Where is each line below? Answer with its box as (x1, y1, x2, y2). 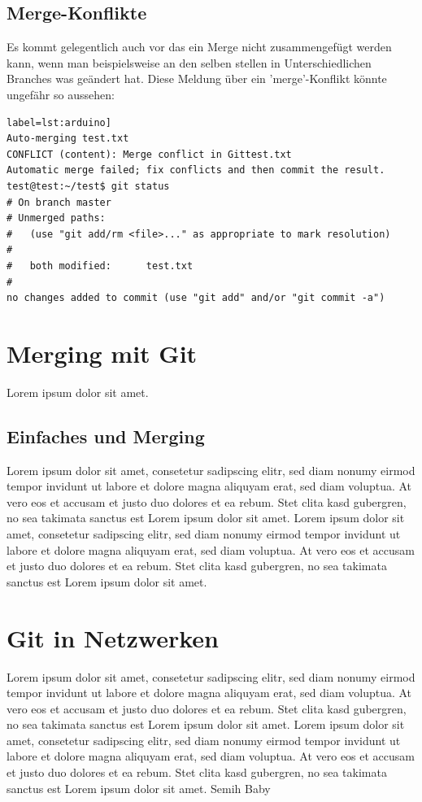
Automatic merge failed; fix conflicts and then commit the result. (7, 164, 385, 177)
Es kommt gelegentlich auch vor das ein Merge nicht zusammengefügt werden (7, 38, 392, 55)
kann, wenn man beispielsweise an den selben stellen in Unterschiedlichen (7, 54, 372, 71)
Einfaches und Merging (7, 423, 205, 448)
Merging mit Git (7, 336, 198, 369)
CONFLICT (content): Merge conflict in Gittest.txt (7, 148, 292, 160)
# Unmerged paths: (7, 212, 106, 224)
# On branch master (7, 196, 111, 208)
